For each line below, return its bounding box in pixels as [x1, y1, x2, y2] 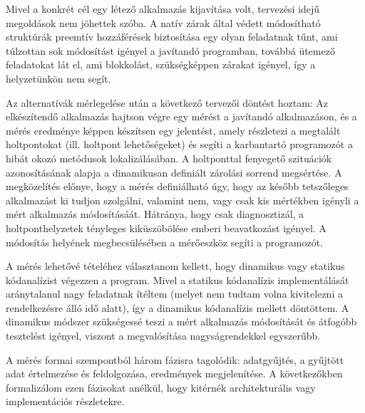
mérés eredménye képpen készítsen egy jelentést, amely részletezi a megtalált [6, 122, 341, 137]
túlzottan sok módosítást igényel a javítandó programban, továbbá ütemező [6, 43, 335, 58]
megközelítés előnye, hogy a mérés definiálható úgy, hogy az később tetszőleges [6, 179, 349, 194]
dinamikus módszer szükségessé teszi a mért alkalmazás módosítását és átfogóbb [6, 314, 357, 329]
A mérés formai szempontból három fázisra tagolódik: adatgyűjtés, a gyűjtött [6, 352, 344, 367]
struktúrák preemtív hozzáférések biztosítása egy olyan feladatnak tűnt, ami [6, 29, 338, 44]
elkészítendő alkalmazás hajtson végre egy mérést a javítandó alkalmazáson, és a [6, 109, 357, 124]
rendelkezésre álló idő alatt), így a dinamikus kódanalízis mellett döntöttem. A [6, 300, 349, 315]
